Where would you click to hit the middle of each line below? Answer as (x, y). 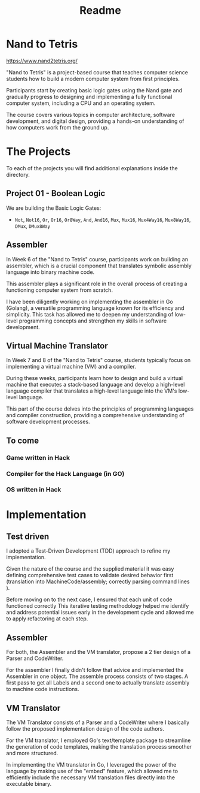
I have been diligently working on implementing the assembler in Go (90, 301)
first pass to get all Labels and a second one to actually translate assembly (98, 683)
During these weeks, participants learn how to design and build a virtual (95, 378)
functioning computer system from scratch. (60, 290)
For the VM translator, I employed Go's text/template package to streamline (99, 740)
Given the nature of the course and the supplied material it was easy (90, 569)
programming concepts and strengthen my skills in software (93, 321)
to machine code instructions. (43, 689)
